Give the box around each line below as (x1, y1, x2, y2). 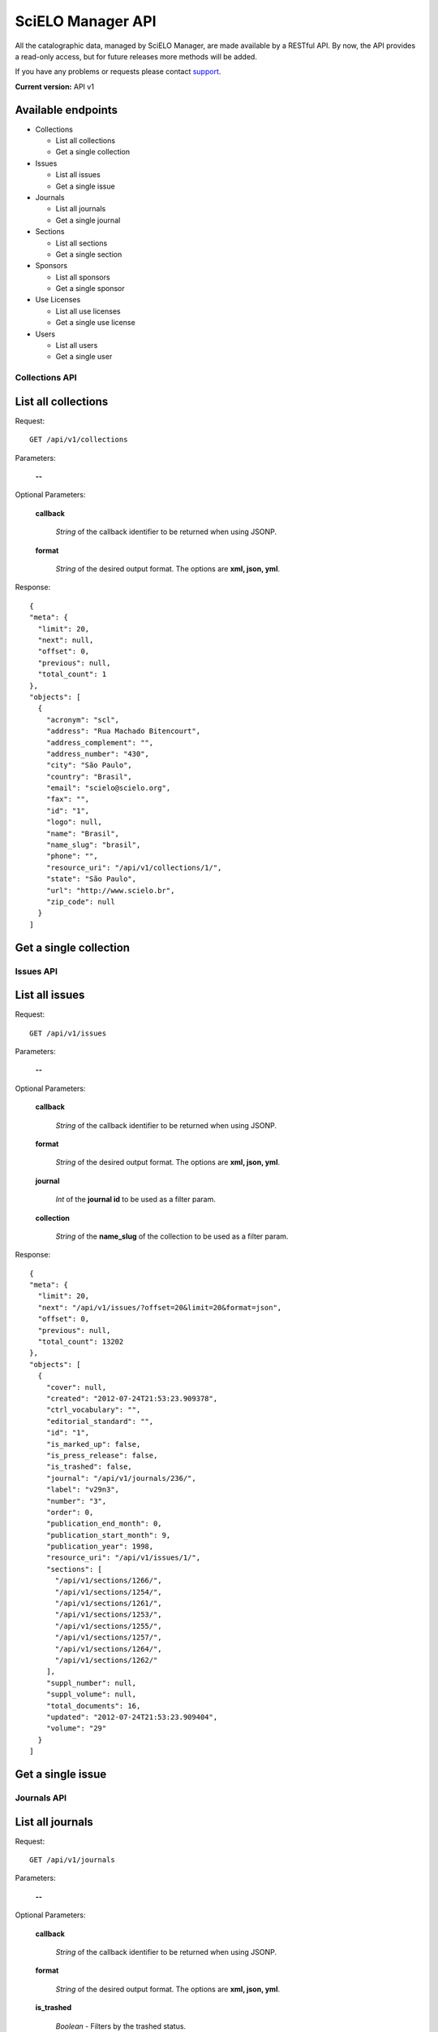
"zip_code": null (45, 897, 115, 906)
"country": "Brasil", (45, 772, 133, 781)
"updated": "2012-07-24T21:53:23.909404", (45, 1712, 218, 1722)
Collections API (15, 372, 77, 384)
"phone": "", (45, 852, 98, 861)
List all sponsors (55, 272, 110, 282)
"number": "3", (45, 1496, 107, 1505)
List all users (55, 341, 98, 350)
